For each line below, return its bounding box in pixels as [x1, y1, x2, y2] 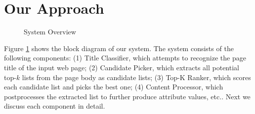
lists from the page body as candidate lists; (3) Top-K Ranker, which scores [22, 72, 251, 82]
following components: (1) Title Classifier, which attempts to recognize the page [4, 53, 246, 63]
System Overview [24, 27, 76, 37]
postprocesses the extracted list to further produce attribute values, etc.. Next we [4, 91, 251, 101]
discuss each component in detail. [4, 101, 105, 111]
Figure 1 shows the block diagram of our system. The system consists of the [4, 43, 234, 53]
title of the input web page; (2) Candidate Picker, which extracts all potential [4, 62, 239, 72]
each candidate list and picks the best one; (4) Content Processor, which [4, 82, 223, 92]
